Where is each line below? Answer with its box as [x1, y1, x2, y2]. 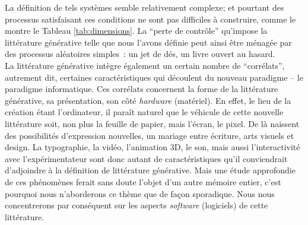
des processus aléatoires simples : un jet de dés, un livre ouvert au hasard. [5, 47, 275, 60]
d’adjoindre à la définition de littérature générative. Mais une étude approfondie [5, 164, 296, 176]
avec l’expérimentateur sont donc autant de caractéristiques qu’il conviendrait [5, 152, 288, 164]
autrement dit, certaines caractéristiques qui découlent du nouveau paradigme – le [5, 71, 303, 83]
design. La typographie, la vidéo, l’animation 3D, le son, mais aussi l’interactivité [5, 141, 300, 153]
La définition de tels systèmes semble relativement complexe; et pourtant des [5, 1, 284, 13]
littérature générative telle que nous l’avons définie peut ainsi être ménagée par [5, 36, 292, 48]
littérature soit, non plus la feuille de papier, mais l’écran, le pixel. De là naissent [5, 117, 300, 129]
